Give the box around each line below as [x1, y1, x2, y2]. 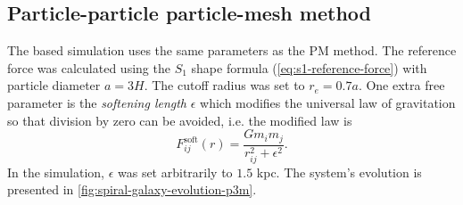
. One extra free [358, 76, 445, 94]
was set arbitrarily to [117, 162, 233, 181]
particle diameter [7, 76, 101, 94]
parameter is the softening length [7, 93, 187, 111]
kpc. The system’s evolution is [256, 162, 422, 181]
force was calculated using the [7, 58, 170, 77]
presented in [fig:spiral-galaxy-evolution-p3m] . [7, 180, 257, 199]
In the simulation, [7, 162, 104, 181]
